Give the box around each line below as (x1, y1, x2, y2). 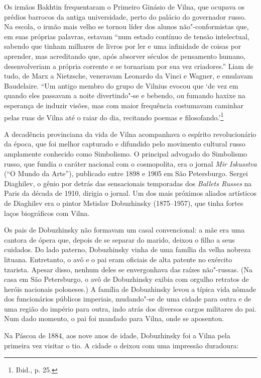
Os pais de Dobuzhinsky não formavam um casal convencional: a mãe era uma (4, 224, 245, 235)
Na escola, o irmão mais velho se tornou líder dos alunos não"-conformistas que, (4, 21, 249, 32)
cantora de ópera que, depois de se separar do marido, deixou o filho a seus (4, 234, 235, 245)
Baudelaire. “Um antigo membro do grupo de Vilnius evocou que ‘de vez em (4, 80, 238, 91)
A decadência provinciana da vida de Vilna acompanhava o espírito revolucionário (4, 128, 256, 139)
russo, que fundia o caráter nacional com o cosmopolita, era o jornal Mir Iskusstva (4, 158, 257, 169)
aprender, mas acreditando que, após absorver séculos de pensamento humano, (4, 50, 245, 61)
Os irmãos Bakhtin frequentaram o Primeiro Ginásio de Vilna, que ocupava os (4, 2, 244, 12)
